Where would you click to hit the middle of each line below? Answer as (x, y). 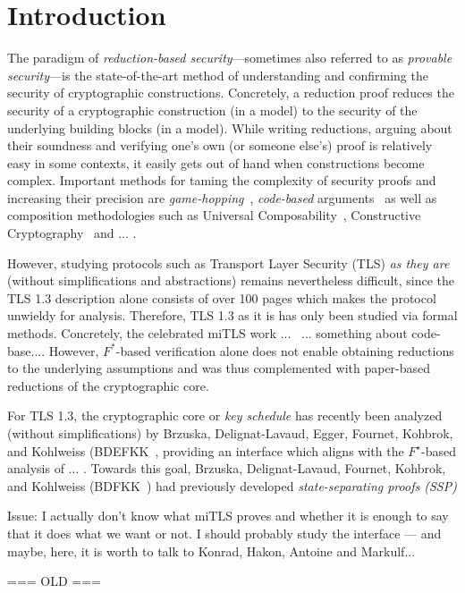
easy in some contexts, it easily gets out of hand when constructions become (216, 162)
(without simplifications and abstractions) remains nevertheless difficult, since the (231, 280)
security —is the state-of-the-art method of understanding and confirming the (218, 75)
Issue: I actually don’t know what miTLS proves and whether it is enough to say (228, 516)
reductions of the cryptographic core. (108, 385)
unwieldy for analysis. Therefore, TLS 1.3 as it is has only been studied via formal (232, 315)
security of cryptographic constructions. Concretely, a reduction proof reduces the (231, 93)
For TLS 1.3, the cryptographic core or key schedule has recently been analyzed (225, 415)
